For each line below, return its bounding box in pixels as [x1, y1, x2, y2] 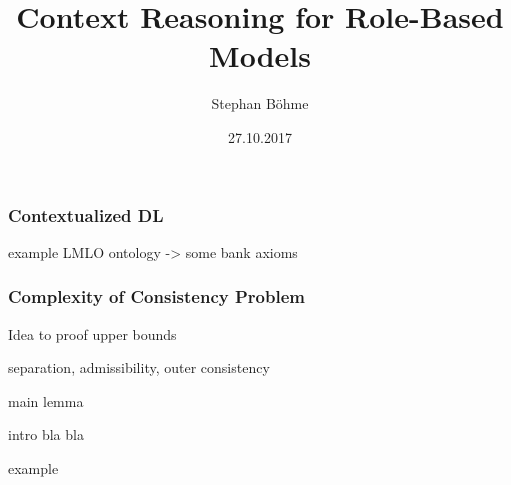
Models [209, 35, 311, 76]
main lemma [8, 390, 84, 411]
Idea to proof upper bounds [8, 323, 177, 344]
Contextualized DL [8, 202, 164, 227]
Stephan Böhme [211, 93, 309, 114]
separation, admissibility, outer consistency [8, 357, 270, 378]
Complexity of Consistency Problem [8, 284, 305, 309]
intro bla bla [8, 424, 84, 445]
